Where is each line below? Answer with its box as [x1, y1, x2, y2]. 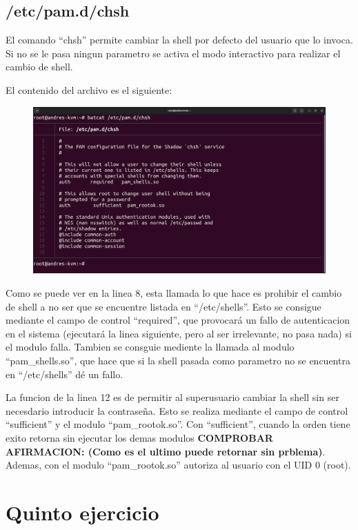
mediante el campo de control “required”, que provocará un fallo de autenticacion [6, 313, 350, 327]
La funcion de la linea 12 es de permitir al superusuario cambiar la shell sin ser [6, 390, 339, 404]
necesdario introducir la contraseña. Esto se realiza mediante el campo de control [6, 403, 348, 418]
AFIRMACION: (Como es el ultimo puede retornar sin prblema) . [6, 444, 326, 458]
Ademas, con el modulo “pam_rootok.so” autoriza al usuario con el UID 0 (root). [6, 458, 351, 472]
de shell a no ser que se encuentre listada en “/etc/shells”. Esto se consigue [6, 299, 321, 313]
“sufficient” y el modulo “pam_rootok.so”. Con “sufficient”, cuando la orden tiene [6, 417, 350, 431]
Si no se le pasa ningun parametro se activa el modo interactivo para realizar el [6, 46, 341, 60]
